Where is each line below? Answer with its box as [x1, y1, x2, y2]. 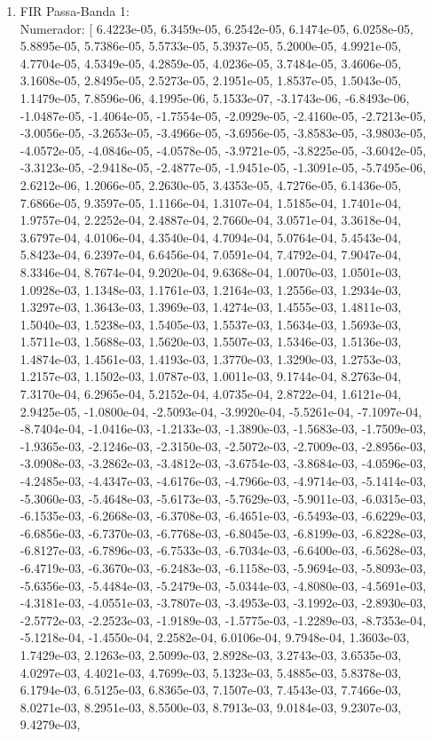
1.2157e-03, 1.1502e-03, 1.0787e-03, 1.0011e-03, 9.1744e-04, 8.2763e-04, [20, 367, 402, 385]
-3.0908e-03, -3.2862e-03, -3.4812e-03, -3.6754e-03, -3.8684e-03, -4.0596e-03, [20, 454, 427, 473]
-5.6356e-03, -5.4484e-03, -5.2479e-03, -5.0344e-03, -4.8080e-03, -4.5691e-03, [20, 576, 427, 594]
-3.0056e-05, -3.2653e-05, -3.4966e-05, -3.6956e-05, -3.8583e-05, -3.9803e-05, [20, 123, 427, 142]
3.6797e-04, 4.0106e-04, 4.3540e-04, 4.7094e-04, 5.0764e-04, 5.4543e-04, [20, 227, 402, 246]
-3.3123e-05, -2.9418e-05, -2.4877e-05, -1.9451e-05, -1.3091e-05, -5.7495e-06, [20, 158, 427, 177]
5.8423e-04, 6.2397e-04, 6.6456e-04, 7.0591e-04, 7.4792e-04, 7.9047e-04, [20, 245, 402, 264]
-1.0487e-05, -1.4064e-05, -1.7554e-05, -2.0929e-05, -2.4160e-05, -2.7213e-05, [20, 106, 427, 124]
